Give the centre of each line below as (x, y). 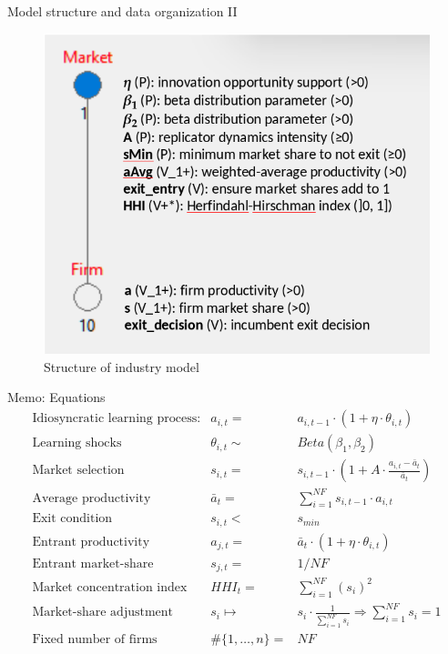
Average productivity (92, 498)
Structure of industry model (122, 366)
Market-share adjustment (103, 613)
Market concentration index (110, 587)
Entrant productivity (91, 542)
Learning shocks (77, 443)
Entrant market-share (93, 563)
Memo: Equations (56, 397)
